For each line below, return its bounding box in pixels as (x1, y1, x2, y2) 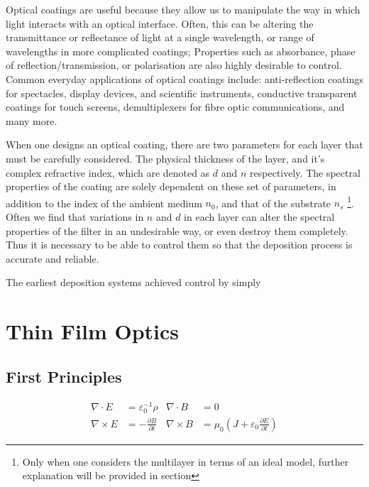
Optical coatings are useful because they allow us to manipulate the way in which (6, 2, 360, 16)
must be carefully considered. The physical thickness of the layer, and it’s (6, 151, 325, 165)
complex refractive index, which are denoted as (6, 165, 210, 180)
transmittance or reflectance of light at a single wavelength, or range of (6, 30, 314, 45)
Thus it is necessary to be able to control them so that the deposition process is (6, 237, 353, 252)
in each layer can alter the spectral (184, 209, 335, 224)
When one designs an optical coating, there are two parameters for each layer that (6, 137, 363, 152)
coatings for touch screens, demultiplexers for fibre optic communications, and (6, 99, 345, 114)
